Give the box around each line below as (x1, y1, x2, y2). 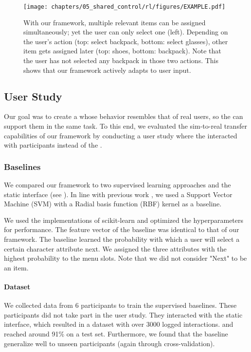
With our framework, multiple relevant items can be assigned (23, 17, 206, 27)
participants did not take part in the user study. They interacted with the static (4, 309, 243, 319)
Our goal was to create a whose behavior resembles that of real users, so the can (4, 111, 243, 121)
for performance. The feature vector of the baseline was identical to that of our (4, 224, 239, 235)
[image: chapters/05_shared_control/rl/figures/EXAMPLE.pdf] (23, 3, 226, 10)
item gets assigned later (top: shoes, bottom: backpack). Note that (23, 46, 221, 56)
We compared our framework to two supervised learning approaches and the (4, 180, 231, 190)
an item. (4, 262, 29, 272)
